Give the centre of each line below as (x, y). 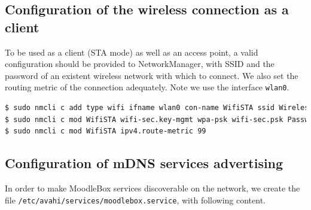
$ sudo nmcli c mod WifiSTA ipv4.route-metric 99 (106, 131)
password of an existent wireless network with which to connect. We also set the (152, 75)
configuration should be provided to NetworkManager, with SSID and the (140, 64)
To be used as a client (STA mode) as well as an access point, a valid (132, 52)
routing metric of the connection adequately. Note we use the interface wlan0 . (147, 87)
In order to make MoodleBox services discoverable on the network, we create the (153, 188)
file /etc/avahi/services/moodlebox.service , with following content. (135, 200)
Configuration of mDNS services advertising (144, 163)
